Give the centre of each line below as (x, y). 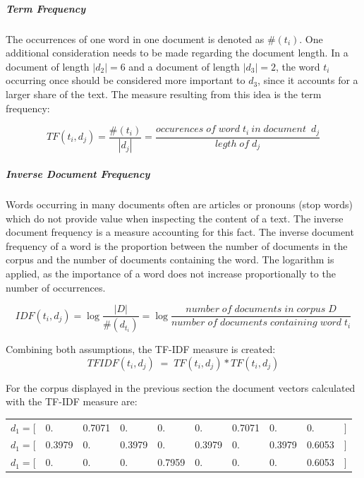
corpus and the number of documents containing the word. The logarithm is (170, 259)
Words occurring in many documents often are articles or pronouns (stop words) (179, 204)
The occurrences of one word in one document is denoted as (135, 38)
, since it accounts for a (308, 80)
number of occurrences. (56, 287)
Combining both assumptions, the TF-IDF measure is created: (141, 349)
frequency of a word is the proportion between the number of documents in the (177, 245)
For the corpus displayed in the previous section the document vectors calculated (181, 387)
